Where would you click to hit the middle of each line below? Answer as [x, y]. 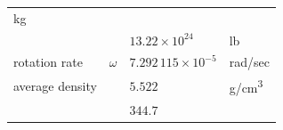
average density [55, 86]
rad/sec [249, 62]
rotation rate [48, 62]
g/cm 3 [246, 86]
